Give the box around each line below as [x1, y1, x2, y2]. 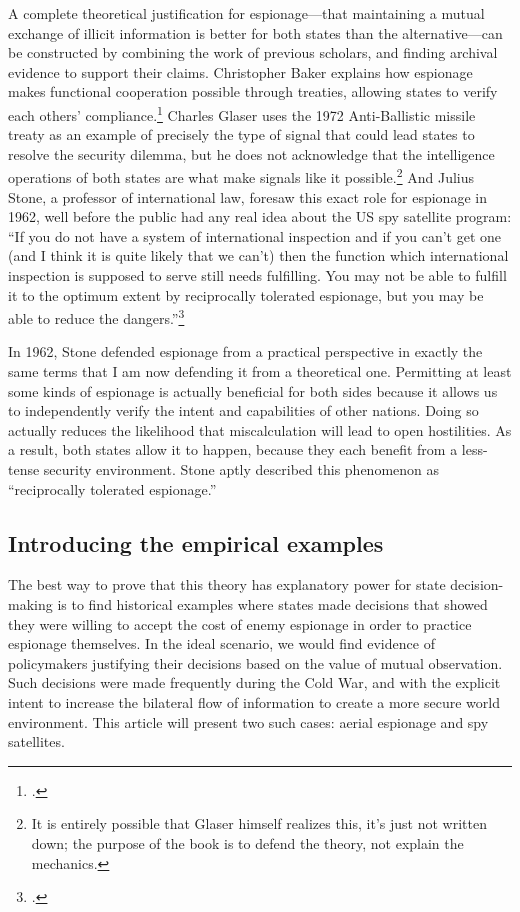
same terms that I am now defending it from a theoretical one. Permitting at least [8, 361, 512, 382]
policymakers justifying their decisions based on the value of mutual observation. [8, 652, 503, 673]
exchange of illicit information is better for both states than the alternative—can [8, 22, 503, 43]
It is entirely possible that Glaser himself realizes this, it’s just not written [31, 813, 487, 834]
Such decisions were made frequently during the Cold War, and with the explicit [8, 672, 501, 693]
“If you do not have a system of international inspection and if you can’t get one [8, 225, 501, 246]
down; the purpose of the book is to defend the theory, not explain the [31, 832, 464, 853]
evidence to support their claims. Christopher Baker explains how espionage [8, 61, 473, 82]
